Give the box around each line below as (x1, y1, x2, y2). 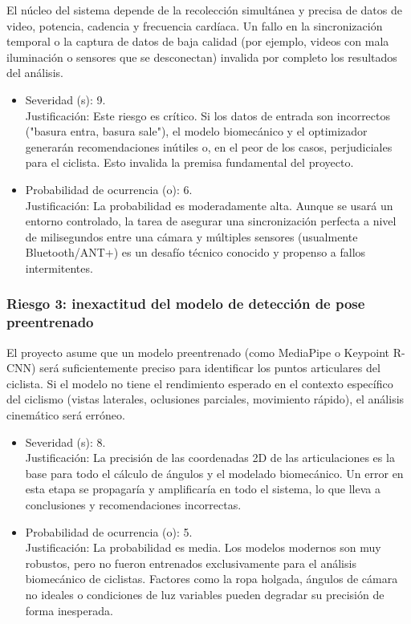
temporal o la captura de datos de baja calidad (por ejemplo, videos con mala (6, 33, 389, 50)
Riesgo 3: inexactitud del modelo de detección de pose (6, 294, 365, 314)
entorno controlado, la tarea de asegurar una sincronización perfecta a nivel (25, 213, 397, 229)
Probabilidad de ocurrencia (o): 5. (25, 523, 193, 540)
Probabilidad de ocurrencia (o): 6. (25, 180, 193, 197)
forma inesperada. (25, 602, 113, 618)
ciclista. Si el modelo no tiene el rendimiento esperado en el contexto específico (6, 375, 393, 391)
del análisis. (6, 64, 63, 81)
